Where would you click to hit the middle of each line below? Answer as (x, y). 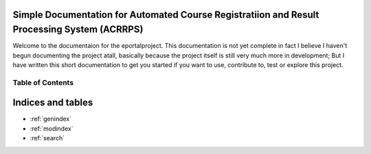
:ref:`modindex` (52, 128)
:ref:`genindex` (51, 119)
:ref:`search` (47, 138)
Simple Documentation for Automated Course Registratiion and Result (166, 15)
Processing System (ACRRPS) (78, 30)
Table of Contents (43, 82)
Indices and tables (53, 103)
